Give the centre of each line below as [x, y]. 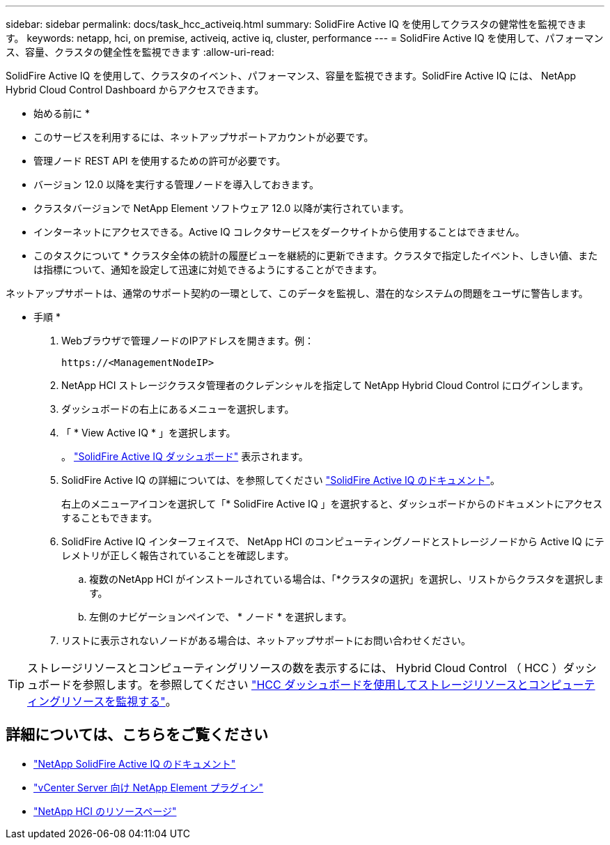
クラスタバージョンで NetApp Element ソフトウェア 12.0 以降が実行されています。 [221, 208]
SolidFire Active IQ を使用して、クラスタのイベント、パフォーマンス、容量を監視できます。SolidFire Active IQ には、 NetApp [291, 76]
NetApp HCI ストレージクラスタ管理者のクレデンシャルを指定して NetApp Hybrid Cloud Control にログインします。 [325, 385]
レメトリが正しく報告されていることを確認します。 [178, 555]
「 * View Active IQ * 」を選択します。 [149, 433]
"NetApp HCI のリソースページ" [105, 811]
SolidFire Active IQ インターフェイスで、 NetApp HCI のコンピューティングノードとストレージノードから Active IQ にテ [333, 541]
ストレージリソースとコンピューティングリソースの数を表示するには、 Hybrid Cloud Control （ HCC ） [295, 668]
